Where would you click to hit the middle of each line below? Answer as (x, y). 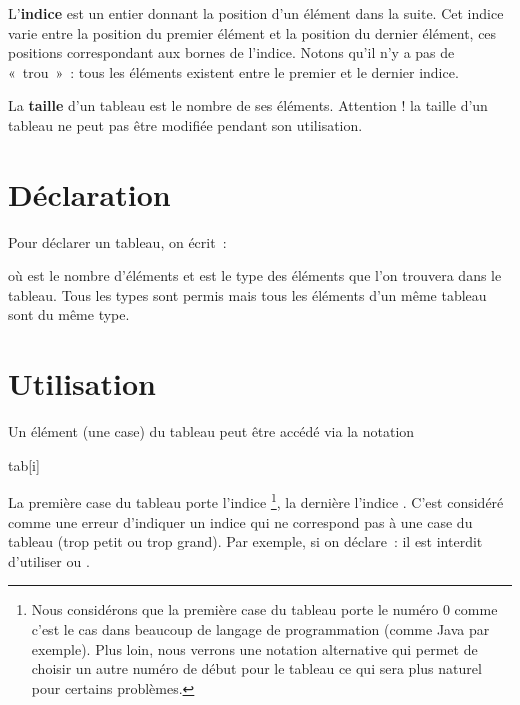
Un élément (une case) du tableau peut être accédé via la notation (211, 431)
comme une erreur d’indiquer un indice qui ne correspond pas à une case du (240, 521)
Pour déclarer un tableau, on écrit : (117, 241)
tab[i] (24, 464)
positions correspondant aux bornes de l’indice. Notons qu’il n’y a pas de (231, 52)
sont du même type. (69, 314)
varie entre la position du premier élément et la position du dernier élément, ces (252, 32)
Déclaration (89, 193)
